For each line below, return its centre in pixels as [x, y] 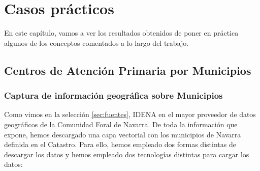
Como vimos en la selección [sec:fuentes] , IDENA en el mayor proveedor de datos [130, 114]
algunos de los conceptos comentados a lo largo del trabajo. [96, 42]
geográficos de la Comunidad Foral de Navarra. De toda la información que [121, 124]
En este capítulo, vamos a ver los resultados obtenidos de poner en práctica [121, 33]
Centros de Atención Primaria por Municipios [128, 70]
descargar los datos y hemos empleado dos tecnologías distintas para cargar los [127, 154]
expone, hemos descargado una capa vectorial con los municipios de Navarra [123, 134]
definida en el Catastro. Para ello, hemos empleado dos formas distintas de [120, 144]
